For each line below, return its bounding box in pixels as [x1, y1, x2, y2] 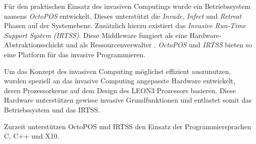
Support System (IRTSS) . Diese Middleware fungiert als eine [4, 30, 188, 40]
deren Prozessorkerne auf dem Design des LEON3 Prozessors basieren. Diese [4, 85, 236, 95]
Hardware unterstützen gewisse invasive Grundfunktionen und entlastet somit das [4, 95, 252, 105]
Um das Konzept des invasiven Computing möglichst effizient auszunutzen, [4, 66, 231, 76]
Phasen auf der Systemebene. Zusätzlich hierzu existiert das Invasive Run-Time [4, 20, 246, 31]
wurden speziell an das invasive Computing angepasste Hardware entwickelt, [4, 75, 236, 86]
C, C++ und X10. [4, 131, 59, 141]
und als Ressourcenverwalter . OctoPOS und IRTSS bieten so [66, 39, 252, 50]
